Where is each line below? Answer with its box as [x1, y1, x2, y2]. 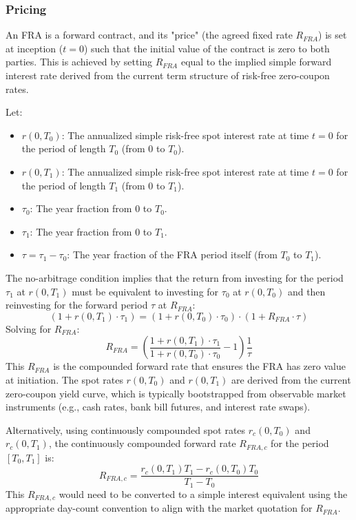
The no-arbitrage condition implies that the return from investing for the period [6, 270, 344, 284]
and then [287, 284, 326, 298]
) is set [318, 28, 347, 42]
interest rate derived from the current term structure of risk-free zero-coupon [6, 68, 330, 82]
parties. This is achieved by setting [6, 54, 153, 69]
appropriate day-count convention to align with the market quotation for [6, 501, 313, 515]
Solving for [6, 321, 52, 335]
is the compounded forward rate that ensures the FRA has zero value [53, 359, 346, 373]
